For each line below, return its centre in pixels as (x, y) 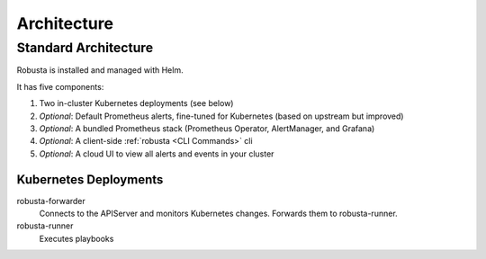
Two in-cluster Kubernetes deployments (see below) (136, 103)
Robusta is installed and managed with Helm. (100, 70)
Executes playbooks (76, 238)
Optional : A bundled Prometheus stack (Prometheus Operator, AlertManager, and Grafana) (207, 128)
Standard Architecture (85, 48)
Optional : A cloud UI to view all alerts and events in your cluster (157, 154)
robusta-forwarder (51, 201)
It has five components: (60, 86)
